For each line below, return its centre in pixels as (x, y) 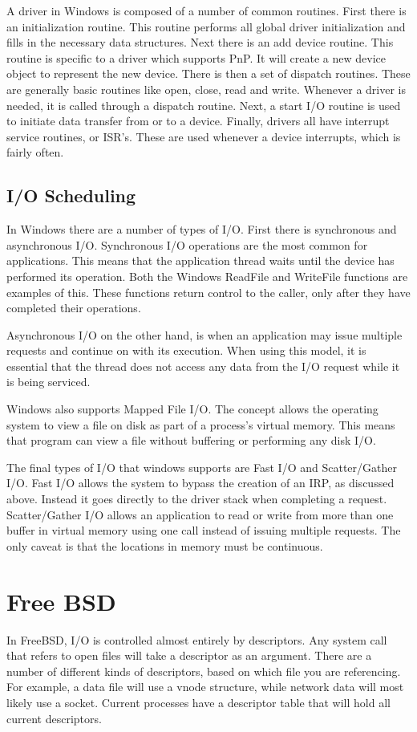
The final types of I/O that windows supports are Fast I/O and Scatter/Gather (202, 467)
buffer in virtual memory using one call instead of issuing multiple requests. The (204, 530)
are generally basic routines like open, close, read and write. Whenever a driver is (206, 89)
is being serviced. (49, 382)
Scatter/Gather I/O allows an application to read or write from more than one (200, 514)
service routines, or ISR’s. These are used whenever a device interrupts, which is (204, 136)
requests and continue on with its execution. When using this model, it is (186, 350)
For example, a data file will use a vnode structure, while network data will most (205, 687)
